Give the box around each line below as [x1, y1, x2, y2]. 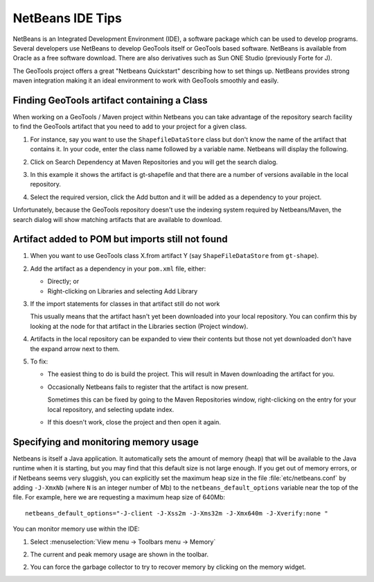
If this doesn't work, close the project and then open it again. [47, 418, 222, 426]
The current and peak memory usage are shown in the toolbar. [30, 550, 209, 558]
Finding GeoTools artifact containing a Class [12, 94, 208, 106]
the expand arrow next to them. [30, 344, 121, 353]
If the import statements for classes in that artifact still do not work [30, 300, 220, 308]
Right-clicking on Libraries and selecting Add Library [47, 286, 198, 295]
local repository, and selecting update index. [47, 405, 175, 413]
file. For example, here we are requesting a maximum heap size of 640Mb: [12, 493, 225, 502]
